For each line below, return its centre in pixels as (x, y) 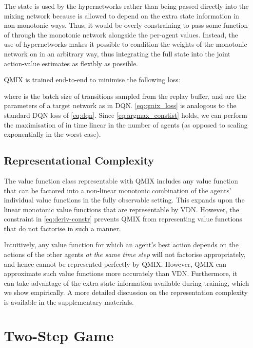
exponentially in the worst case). (52, 134)
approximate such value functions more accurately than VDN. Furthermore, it (121, 273)
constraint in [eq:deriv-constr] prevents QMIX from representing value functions (123, 219)
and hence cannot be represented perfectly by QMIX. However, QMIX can (115, 264)
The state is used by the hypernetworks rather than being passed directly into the (126, 6)
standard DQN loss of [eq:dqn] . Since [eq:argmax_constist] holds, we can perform (126, 115)
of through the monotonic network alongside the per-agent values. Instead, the (121, 34)
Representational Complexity (79, 160)
